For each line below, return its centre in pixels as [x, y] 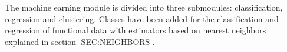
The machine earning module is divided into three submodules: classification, [144, 7]
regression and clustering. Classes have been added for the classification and [142, 18]
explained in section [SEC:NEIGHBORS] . [80, 41]
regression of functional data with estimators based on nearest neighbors [136, 30]
